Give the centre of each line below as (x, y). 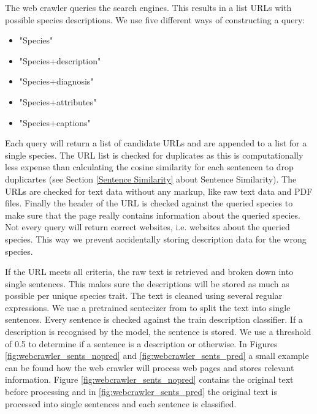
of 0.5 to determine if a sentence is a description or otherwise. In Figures (141, 343)
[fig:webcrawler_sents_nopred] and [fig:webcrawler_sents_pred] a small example (157, 356)
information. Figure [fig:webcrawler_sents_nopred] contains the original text (149, 379)
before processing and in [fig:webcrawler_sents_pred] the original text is (141, 392)
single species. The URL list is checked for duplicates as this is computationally (154, 155)
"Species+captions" (55, 122)
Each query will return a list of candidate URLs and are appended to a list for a (156, 143)
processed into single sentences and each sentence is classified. (121, 403)
